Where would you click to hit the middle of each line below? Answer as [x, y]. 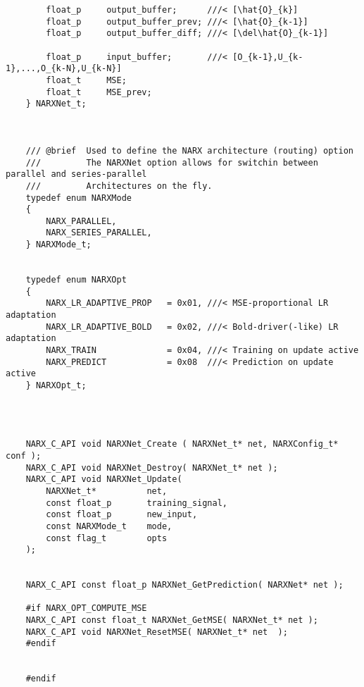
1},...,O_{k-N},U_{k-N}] [64, 69]
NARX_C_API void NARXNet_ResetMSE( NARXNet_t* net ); [157, 632]
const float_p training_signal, [137, 503]
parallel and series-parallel [76, 174]
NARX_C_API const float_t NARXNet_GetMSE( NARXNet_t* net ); [172, 620]
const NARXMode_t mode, [109, 526]
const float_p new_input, [122, 515]
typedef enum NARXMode [79, 198]
